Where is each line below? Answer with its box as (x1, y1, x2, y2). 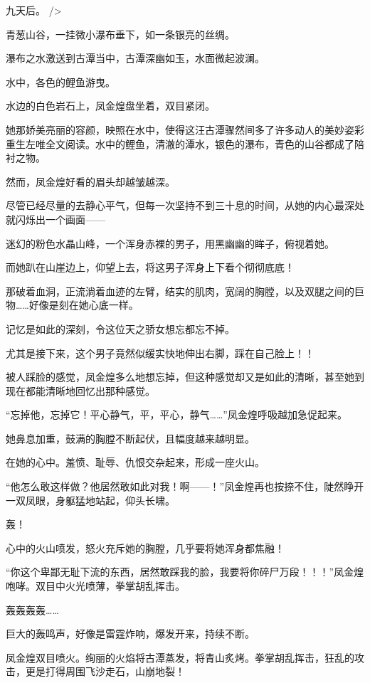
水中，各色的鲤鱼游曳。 (6, 74, 115, 89)
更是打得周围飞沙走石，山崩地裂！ (25, 664, 185, 679)
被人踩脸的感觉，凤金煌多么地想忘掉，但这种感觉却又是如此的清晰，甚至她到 (6, 369, 364, 384)
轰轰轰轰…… (6, 602, 59, 617)
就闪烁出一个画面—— (6, 211, 105, 226)
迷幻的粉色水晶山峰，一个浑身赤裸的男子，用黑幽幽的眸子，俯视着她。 (6, 235, 334, 250)
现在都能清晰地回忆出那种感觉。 (6, 383, 155, 398)
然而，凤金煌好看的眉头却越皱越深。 (6, 174, 175, 189)
